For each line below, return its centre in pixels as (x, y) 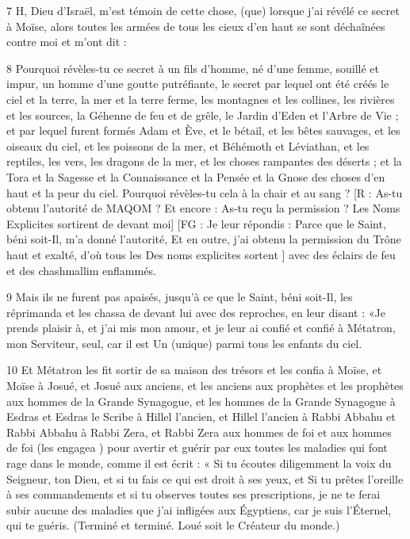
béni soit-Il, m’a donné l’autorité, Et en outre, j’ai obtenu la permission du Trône (204, 239)
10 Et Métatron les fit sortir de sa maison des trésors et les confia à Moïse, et (194, 370)
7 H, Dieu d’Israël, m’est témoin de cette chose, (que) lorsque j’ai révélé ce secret (203, 10)
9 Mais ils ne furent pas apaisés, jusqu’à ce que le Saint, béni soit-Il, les (180, 297)
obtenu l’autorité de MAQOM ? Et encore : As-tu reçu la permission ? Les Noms (203, 208)
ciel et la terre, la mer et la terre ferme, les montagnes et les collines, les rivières (201, 99)
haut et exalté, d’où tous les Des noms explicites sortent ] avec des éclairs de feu (201, 254)
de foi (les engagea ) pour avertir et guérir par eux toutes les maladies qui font (197, 447)
